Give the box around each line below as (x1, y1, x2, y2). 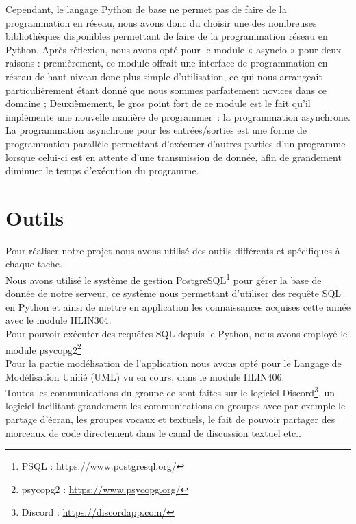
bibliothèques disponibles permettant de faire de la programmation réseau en (5, 29, 328, 43)
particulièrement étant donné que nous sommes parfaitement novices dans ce (5, 82, 327, 97)
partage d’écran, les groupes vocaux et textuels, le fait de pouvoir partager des (5, 412, 335, 426)
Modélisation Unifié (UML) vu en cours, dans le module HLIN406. (5, 369, 285, 383)
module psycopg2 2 (5, 340, 81, 357)
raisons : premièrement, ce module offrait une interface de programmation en (5, 56, 328, 70)
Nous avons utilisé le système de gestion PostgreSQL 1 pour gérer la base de (5, 271, 322, 287)
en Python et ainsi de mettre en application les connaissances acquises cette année (5, 299, 351, 313)
